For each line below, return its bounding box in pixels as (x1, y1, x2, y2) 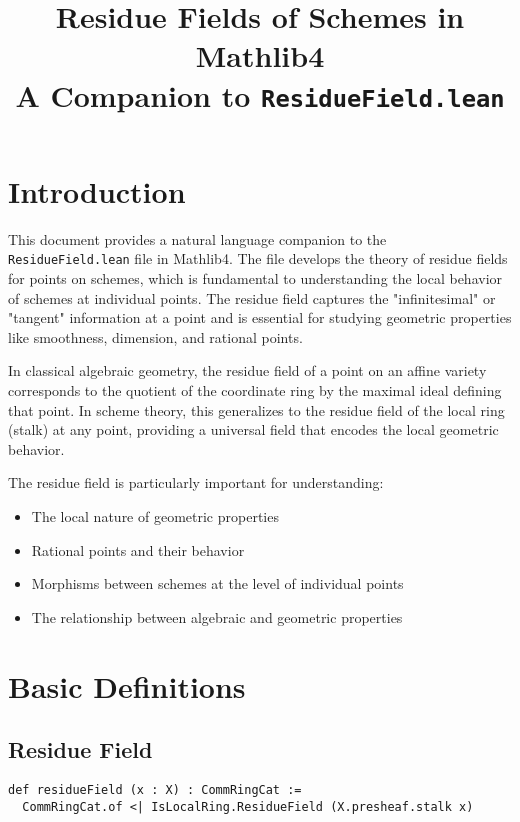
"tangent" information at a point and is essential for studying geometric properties (8, 307, 512, 328)
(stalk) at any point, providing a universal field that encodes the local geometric (8, 419, 499, 440)
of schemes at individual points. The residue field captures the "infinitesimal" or (8, 287, 496, 308)
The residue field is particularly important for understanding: (8, 472, 384, 493)
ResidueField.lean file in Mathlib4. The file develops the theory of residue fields (8, 248, 508, 269)
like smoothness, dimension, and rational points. (8, 326, 303, 347)
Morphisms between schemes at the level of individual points (31, 573, 404, 594)
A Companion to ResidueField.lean (15, 74, 505, 115)
